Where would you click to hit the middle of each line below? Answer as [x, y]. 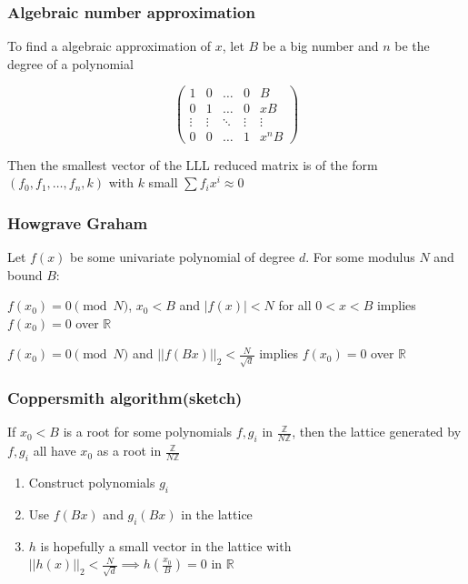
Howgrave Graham [78, 222]
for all [295, 305]
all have [55, 451]
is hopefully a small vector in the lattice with [166, 545]
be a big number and [320, 46]
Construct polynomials [92, 482]
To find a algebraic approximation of [110, 46]
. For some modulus [360, 257]
